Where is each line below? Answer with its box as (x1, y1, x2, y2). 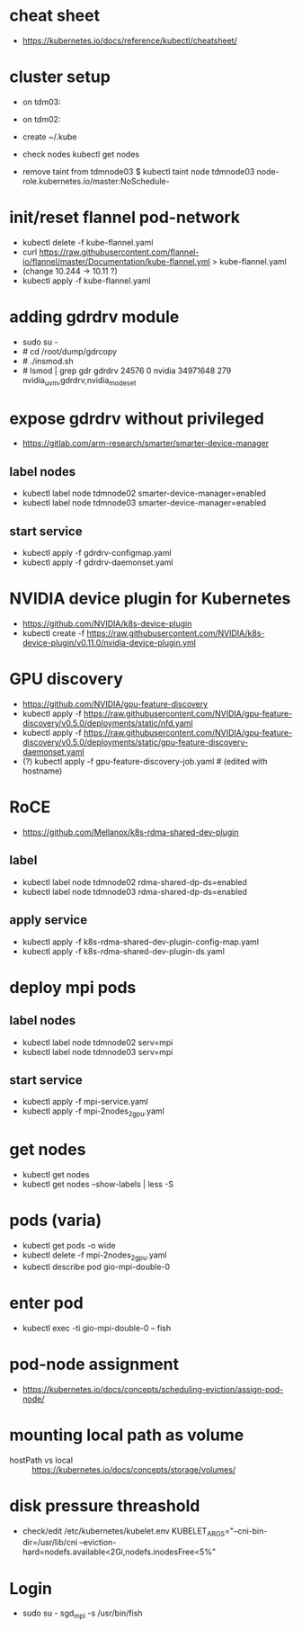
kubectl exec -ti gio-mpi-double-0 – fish (22, 1322, 172, 1333)
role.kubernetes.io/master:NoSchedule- (22, 175, 170, 186)
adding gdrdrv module (9, 307, 180, 327)
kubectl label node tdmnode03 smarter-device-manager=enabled (22, 497, 267, 508)
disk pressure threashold (9, 1495, 200, 1516)
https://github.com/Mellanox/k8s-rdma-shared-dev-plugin (22, 827, 240, 837)
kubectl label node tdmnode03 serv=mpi (22, 1046, 173, 1057)
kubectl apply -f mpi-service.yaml (22, 1096, 148, 1107)
